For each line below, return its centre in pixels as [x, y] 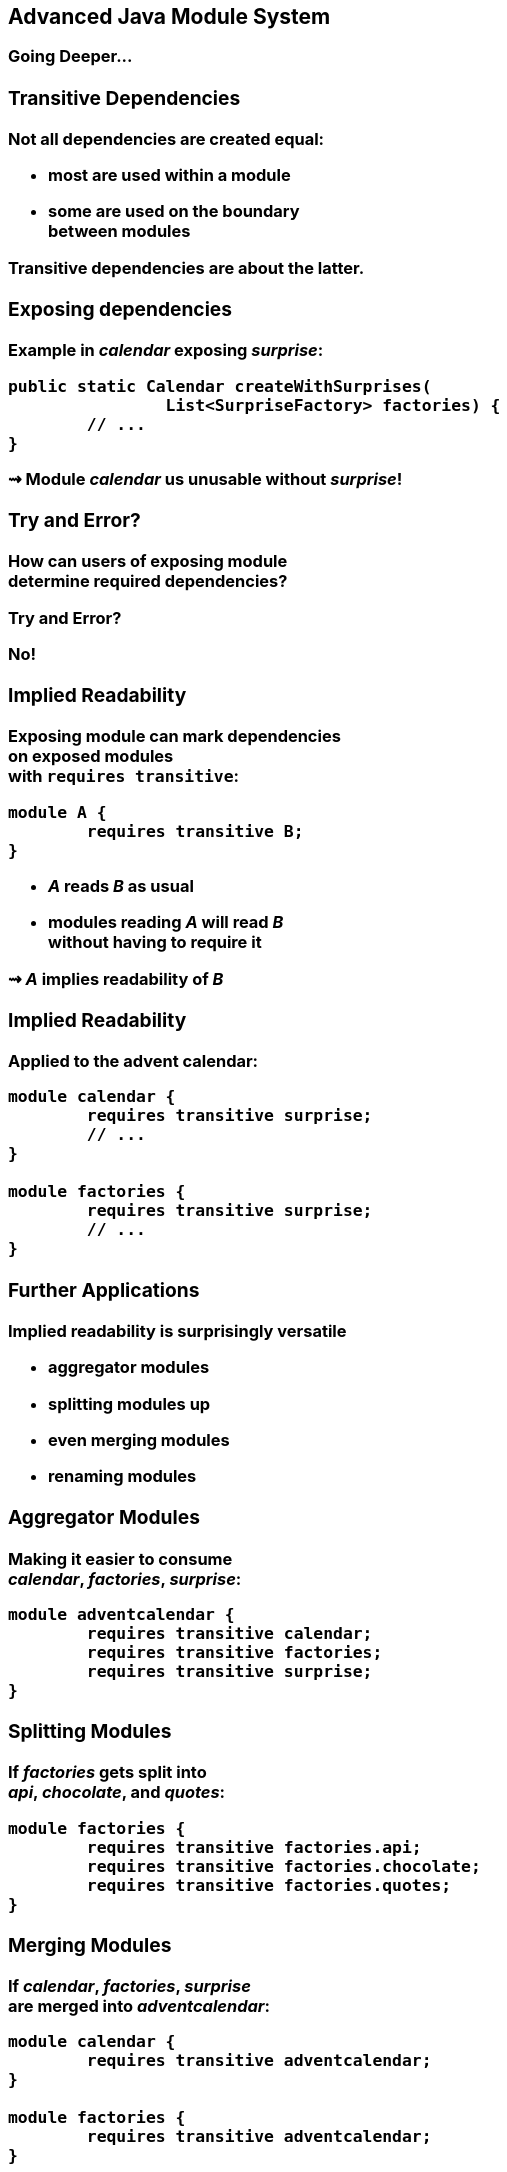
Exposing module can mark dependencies [174, 736]
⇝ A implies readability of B [116, 978]
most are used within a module [169, 175]
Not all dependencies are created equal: [166, 138]
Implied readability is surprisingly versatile [177, 1330]
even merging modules [139, 1439]
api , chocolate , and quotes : [117, 1792]
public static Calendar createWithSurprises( [220, 386]
